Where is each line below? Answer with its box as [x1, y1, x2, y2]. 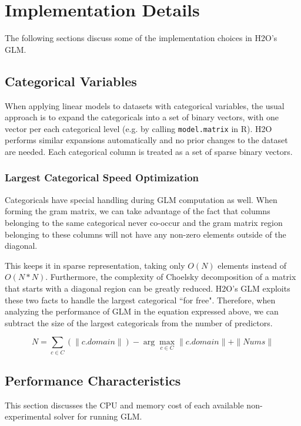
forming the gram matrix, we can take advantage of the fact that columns [5, 205, 270, 217]
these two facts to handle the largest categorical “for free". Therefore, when [5, 293, 276, 306]
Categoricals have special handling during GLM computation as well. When [5, 193, 277, 205]
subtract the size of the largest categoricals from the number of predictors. [5, 316, 273, 329]
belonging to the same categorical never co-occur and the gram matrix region [5, 216, 283, 228]
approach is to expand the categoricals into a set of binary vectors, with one [5, 111, 279, 123]
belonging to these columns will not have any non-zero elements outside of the [5, 228, 286, 240]
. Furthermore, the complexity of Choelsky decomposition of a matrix [45, 271, 296, 283]
